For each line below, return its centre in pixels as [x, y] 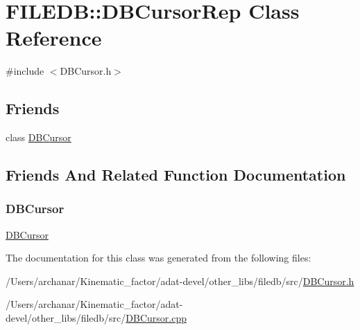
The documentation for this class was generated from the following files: [158, 258]
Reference [54, 38]
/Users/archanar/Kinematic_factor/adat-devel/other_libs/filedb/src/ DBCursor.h [180, 281]
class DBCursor [38, 137]
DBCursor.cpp [156, 318]
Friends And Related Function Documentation [176, 175]
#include [25, 71]
